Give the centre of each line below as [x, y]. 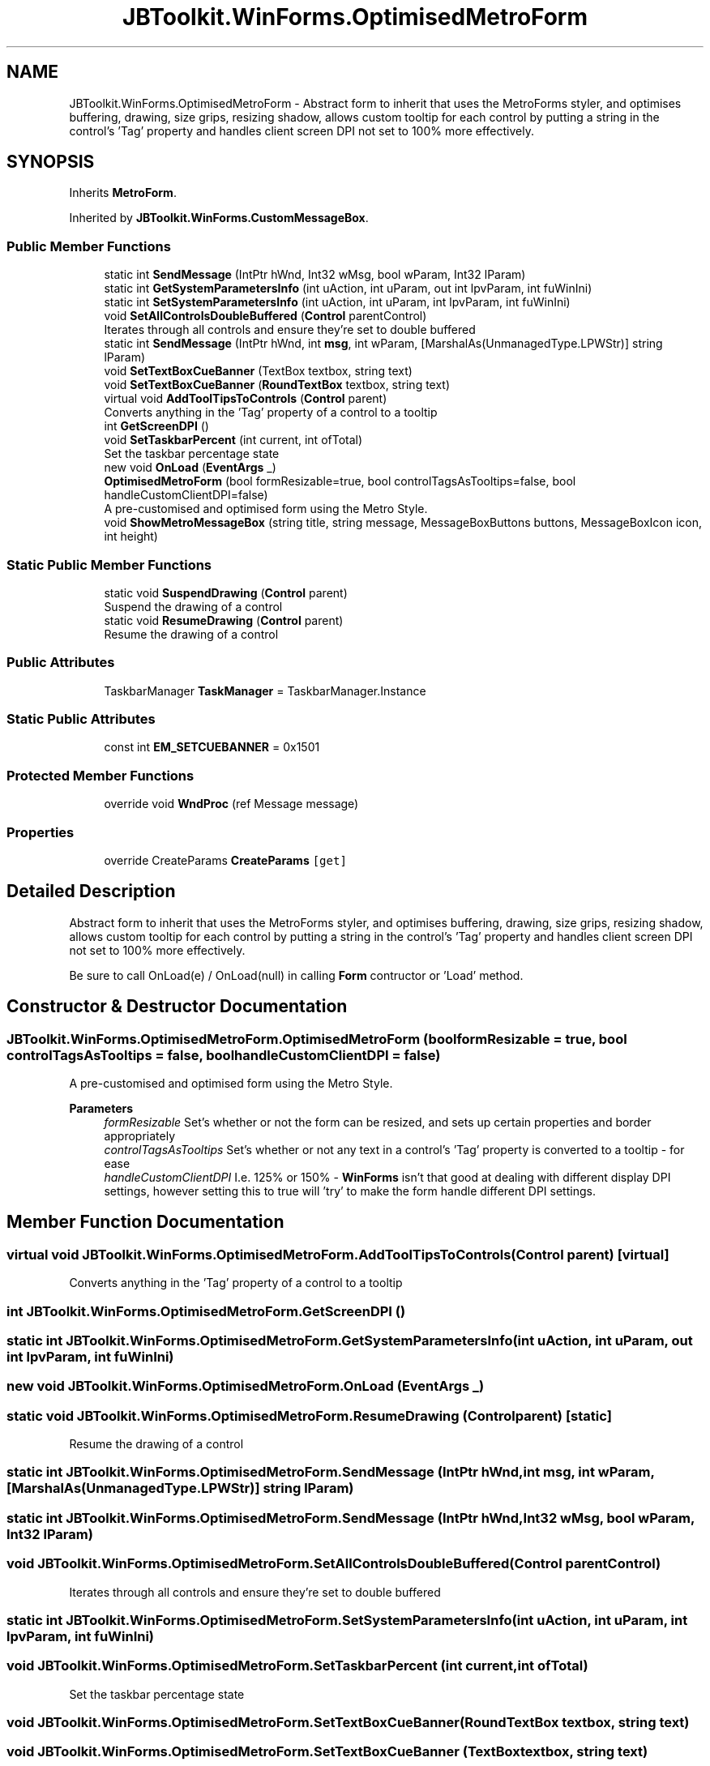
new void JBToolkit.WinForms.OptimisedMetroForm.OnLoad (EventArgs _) [246, 1386]
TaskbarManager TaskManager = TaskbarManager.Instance [265, 691]
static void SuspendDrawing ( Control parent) [226, 592]
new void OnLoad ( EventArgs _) [190, 468]
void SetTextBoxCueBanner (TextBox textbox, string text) [258, 371]
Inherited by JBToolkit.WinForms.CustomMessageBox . [219, 218]
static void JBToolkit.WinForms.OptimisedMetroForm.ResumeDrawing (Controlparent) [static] [309, 1415]
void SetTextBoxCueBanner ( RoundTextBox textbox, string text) [277, 385]
